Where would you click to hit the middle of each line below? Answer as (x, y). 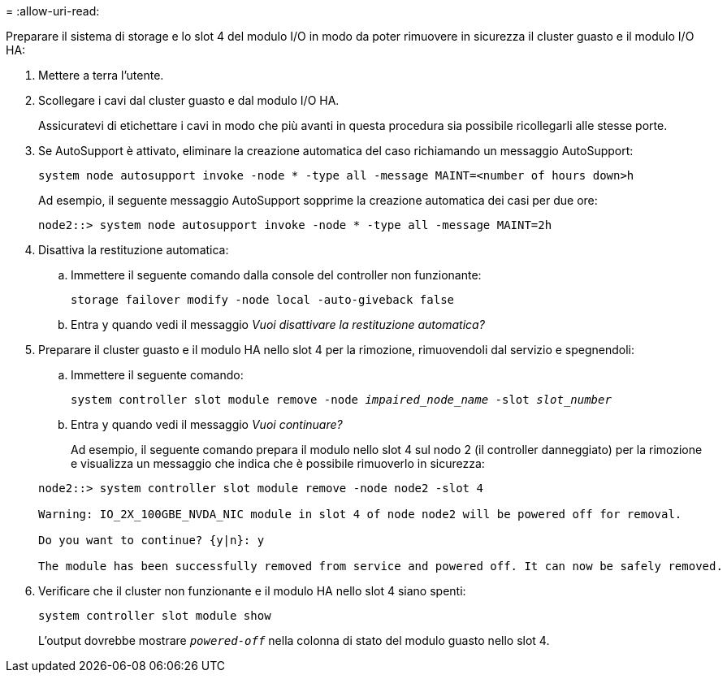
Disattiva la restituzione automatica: (134, 250)
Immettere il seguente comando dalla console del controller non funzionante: (276, 275)
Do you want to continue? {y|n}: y (151, 540)
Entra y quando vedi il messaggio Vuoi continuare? (207, 424)
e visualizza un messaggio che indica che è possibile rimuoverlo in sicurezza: (278, 463)
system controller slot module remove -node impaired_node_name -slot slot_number (341, 400)
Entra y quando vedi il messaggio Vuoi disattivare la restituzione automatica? (278, 324)
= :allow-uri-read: (53, 11)
